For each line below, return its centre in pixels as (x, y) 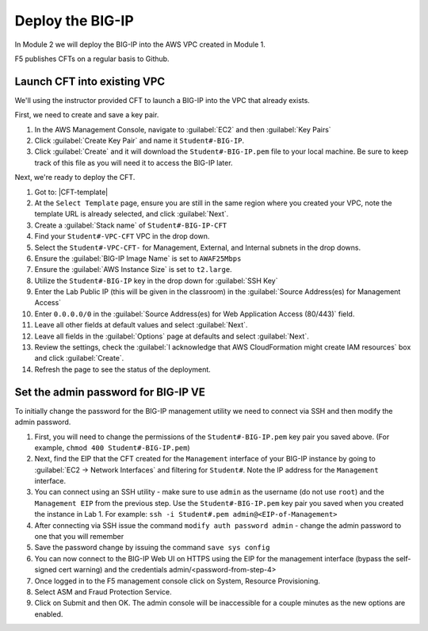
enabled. (49, 614)
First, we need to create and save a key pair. (87, 115)
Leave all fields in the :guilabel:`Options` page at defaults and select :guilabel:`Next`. (172, 336)
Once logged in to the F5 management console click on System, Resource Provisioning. (178, 581)
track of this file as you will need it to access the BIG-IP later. (134, 163)
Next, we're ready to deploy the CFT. (75, 178)
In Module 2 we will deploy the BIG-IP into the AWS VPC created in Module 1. (140, 44)
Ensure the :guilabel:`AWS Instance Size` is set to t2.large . (134, 270)
